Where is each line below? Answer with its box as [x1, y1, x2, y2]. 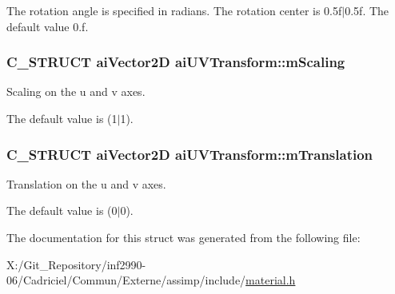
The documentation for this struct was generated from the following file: [6, 229, 361, 245]
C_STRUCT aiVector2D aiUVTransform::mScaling [6, 52, 345, 72]
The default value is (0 [6, 202, 118, 219]
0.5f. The [345, 2, 389, 18]
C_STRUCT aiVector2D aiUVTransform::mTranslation [6, 144, 373, 164]
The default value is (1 [6, 110, 118, 126]
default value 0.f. [6, 18, 89, 34]
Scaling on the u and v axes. [6, 83, 146, 100]
